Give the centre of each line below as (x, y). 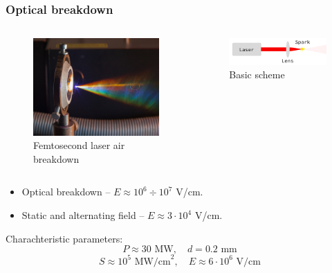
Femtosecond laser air (79, 145)
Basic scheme (257, 74)
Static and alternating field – (83, 215)
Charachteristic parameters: (64, 238)
